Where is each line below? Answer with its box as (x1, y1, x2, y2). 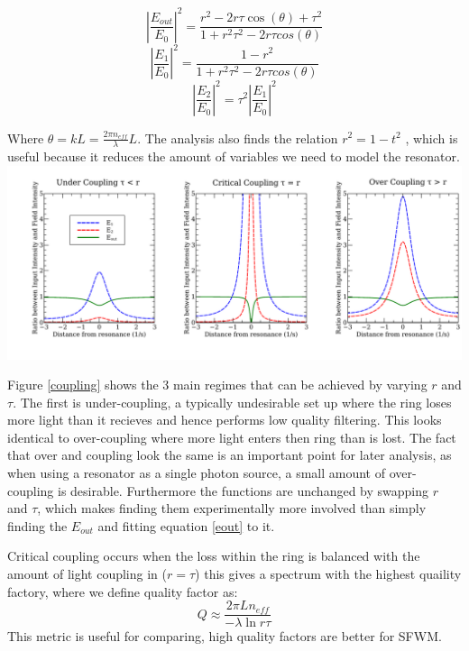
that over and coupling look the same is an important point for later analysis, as (7, 445, 452, 464)
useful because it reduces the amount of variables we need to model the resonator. (7, 147, 460, 166)
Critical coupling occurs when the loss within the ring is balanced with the (7, 546, 420, 565)
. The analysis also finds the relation (137, 128, 338, 147)
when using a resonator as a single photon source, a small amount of (7, 463, 386, 482)
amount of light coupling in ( (7, 564, 167, 583)
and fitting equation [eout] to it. (97, 516, 275, 535)
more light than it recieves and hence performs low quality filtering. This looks (7, 410, 442, 429)
